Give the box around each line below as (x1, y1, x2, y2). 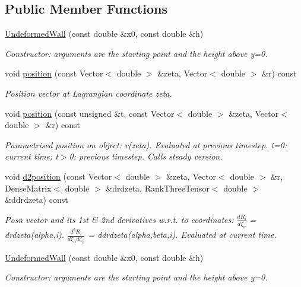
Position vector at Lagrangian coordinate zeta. (5, 87, 172, 99)
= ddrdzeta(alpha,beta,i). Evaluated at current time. (88, 228, 277, 241)
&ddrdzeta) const (5, 193, 68, 206)
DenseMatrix (5, 181, 52, 194)
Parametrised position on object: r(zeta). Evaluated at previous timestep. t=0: (5, 138, 287, 151)
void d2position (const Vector (5, 170, 112, 182)
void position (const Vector (5, 67, 103, 79)
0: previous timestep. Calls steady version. (69, 150, 223, 162)
